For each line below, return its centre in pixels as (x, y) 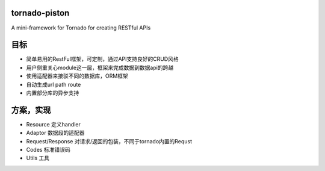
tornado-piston (40, 13)
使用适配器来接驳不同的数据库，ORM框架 (77, 76)
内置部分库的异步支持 (53, 93)
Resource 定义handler (53, 124)
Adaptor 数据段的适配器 (55, 133)
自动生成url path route (54, 84)
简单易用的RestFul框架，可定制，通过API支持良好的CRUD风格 (102, 59)
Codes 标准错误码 (48, 150)
